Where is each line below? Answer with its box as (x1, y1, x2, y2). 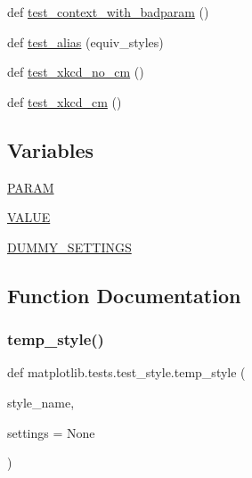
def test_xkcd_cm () (7, 92, 122, 111)
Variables (7, 136, 94, 163)
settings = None (7, 423, 95, 441)
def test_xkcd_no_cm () (7, 62, 144, 81)
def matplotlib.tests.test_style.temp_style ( (7, 363, 246, 382)
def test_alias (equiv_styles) (7, 32, 164, 51)
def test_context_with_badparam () (7, 3, 209, 21)
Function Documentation (7, 281, 241, 309)
